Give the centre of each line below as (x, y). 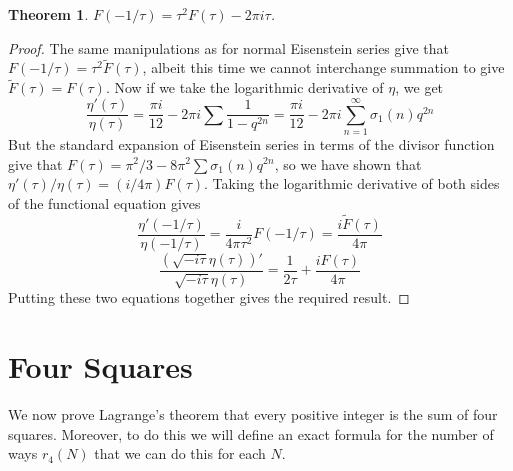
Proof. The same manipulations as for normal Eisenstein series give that (228, 47)
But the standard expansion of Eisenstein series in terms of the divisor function (251, 143)
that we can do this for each (180, 453)
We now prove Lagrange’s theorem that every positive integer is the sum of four (253, 414)
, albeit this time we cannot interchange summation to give (323, 67)
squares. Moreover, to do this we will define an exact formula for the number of (251, 433)
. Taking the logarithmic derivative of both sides (352, 183)
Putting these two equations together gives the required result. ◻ (209, 297)
